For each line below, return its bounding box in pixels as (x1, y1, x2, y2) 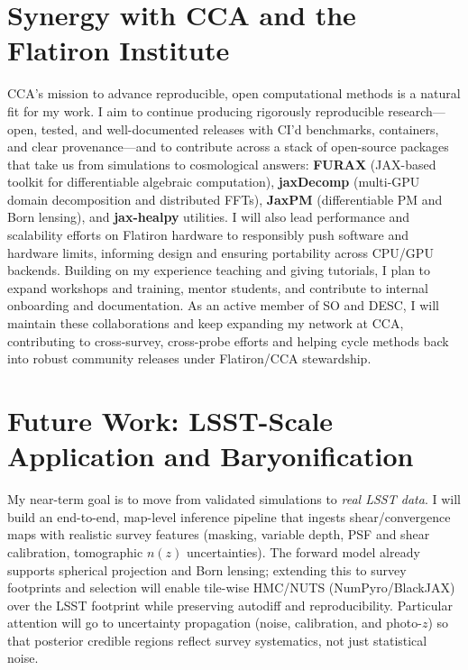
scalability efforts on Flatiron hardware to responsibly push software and (7, 225, 409, 244)
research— (388, 101, 445, 120)
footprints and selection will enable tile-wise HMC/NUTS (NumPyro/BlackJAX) (7, 578, 455, 597)
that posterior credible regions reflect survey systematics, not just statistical (7, 630, 427, 649)
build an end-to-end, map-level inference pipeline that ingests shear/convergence (7, 507, 451, 526)
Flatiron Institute (7, 32, 230, 69)
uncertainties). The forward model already (186, 542, 420, 561)
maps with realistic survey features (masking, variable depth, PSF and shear (7, 525, 430, 544)
